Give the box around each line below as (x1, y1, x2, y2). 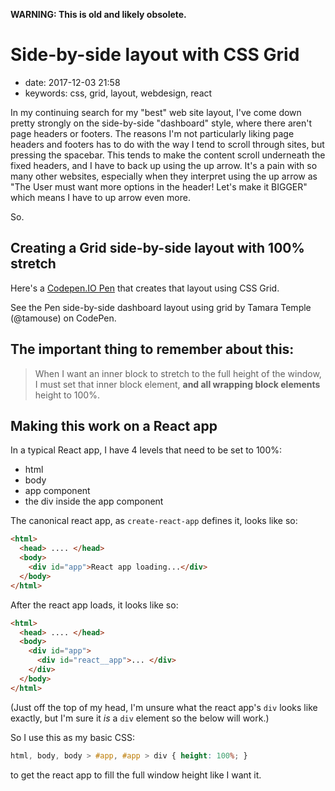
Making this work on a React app (10, 417, 218, 434)
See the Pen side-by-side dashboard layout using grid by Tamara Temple (10, 301, 312, 313)
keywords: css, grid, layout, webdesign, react (24, 87, 213, 99)
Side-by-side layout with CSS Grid (10, 44, 300, 66)
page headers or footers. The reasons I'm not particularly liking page (10, 127, 295, 139)
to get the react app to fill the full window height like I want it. (10, 769, 262, 781)
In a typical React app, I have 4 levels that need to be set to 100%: (10, 444, 283, 456)
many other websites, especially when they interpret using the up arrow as (10, 170, 318, 182)
